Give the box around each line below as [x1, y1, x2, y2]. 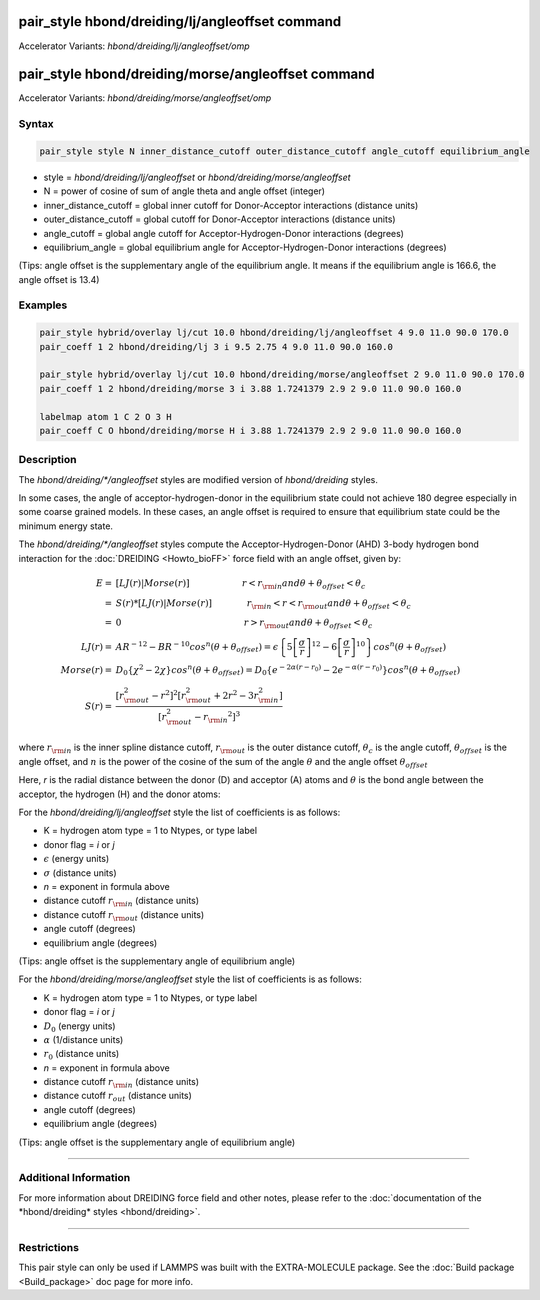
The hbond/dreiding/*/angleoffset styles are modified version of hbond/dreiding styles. [18, 473, 379, 485]
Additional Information [18, 1171, 131, 1185]
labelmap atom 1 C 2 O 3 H [39, 411, 172, 422]
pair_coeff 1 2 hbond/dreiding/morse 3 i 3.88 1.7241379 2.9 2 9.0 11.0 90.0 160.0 [39, 383, 462, 394]
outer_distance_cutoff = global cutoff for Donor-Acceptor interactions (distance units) [43, 213, 396, 225]
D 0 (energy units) [43, 1020, 116, 1034]
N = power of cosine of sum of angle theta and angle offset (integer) [43, 185, 325, 197]
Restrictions [18, 1240, 80, 1254]
